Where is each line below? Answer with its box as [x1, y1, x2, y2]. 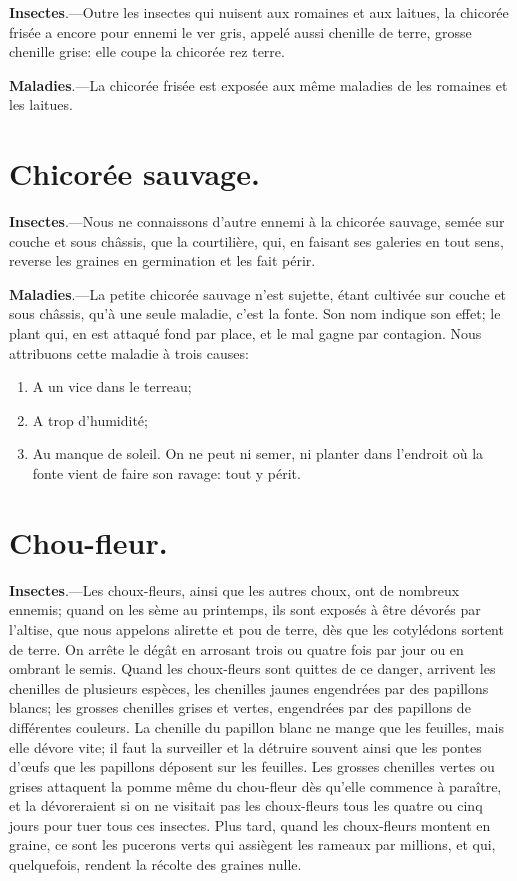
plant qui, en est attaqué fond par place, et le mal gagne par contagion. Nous [9, 323, 482, 344]
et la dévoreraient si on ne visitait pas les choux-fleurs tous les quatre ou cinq [9, 795, 483, 816]
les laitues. [9, 94, 73, 115]
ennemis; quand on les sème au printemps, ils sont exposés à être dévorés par [9, 599, 481, 620]
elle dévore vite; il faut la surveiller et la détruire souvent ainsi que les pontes [9, 736, 482, 757]
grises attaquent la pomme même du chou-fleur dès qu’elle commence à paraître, [9, 775, 502, 796]
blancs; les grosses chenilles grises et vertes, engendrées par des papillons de [9, 697, 471, 718]
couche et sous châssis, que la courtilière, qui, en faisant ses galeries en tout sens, [9, 230, 504, 251]
